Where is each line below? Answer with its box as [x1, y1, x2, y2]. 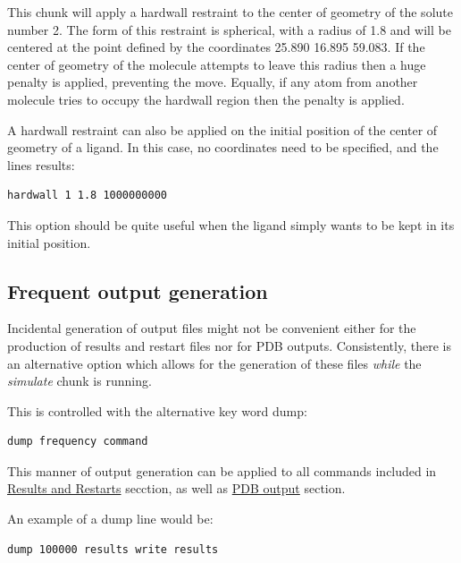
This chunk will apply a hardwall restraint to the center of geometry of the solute [7, 3, 453, 21]
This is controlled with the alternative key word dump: [7, 401, 307, 420]
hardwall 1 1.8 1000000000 [7, 189, 167, 202]
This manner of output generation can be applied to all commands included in [7, 461, 437, 480]
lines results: [7, 155, 75, 174]
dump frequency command [7, 435, 148, 448]
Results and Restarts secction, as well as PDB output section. [7, 479, 346, 498]
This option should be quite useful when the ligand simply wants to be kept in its [7, 215, 455, 234]
